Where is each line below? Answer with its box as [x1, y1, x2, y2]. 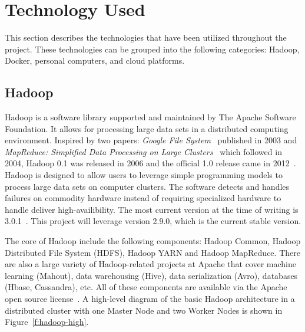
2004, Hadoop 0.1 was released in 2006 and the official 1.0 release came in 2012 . [5, 157, 296, 169]
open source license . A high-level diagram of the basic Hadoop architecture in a [5, 292, 295, 305]
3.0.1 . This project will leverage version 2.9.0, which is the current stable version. [5, 215, 301, 227]
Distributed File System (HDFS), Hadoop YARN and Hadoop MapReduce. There [5, 246, 300, 258]
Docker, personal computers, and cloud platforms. [5, 54, 185, 67]
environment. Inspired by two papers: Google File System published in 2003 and [5, 134, 297, 146]
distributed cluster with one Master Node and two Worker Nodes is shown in [5, 304, 283, 316]
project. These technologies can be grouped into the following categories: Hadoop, [5, 42, 300, 55]
